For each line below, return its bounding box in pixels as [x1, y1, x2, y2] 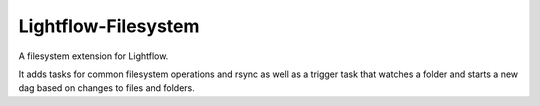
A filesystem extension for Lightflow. [18, 50, 169, 62]
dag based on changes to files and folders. [18, 82, 195, 94]
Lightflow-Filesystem [18, 15, 200, 37]
